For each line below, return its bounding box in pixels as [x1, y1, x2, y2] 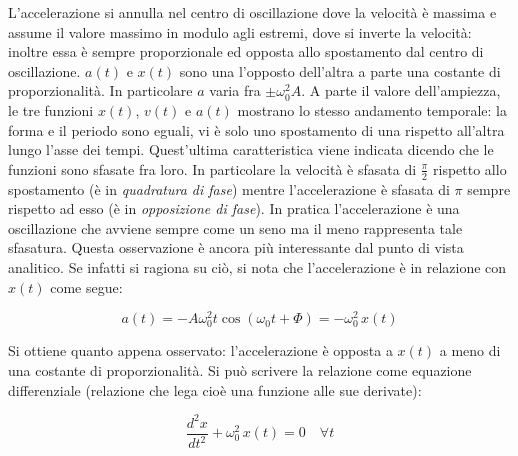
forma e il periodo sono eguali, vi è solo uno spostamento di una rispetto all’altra [8, 119, 505, 140]
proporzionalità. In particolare [8, 80, 193, 101]
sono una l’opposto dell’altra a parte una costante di [179, 60, 501, 81]
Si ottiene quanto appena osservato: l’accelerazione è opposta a [8, 340, 393, 361]
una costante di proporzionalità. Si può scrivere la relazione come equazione [8, 359, 472, 380]
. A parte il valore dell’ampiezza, [301, 80, 501, 101]
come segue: [50, 276, 123, 297]
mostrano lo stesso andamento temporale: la [237, 99, 507, 120]
